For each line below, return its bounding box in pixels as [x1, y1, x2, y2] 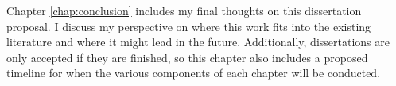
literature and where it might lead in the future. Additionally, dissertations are [6, 33, 390, 50]
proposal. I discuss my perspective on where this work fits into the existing [6, 18, 371, 34]
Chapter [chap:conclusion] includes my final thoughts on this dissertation [6, 2, 362, 18]
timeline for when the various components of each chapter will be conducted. [6, 64, 381, 81]
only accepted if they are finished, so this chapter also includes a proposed [6, 49, 368, 65]
